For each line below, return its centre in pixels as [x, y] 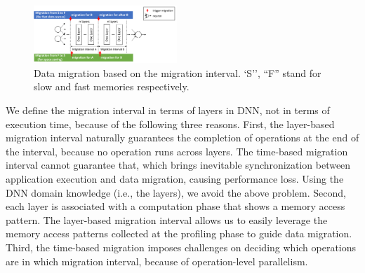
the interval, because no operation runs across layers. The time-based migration [177, 151]
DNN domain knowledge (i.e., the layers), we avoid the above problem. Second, [176, 192]
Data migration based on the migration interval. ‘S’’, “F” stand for [178, 72]
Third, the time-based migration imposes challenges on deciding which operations [181, 247]
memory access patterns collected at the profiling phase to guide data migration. [179, 233]
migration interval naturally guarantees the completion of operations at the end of [182, 138]
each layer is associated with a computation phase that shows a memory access [175, 206]
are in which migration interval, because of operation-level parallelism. [157, 261]
